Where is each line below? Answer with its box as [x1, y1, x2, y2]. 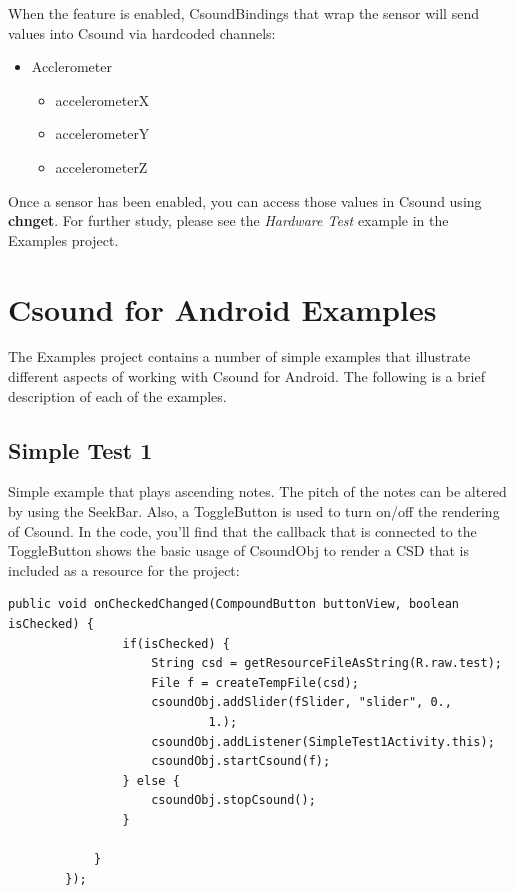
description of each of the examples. [8, 385, 227, 406]
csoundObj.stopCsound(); [151, 793, 316, 808]
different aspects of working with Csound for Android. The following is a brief [8, 366, 485, 387]
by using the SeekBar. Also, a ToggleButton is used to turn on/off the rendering [8, 501, 500, 522]
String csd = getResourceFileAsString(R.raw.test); [151, 656, 502, 671]
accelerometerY [55, 123, 150, 144]
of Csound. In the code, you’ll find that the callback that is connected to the [8, 520, 477, 541]
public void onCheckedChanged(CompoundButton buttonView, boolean [8, 597, 460, 612]
